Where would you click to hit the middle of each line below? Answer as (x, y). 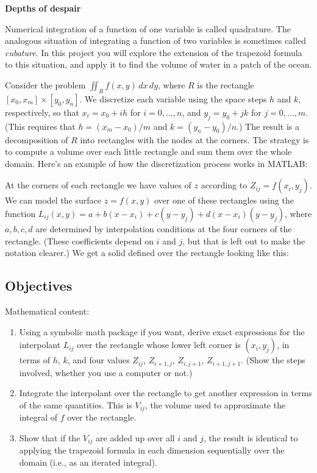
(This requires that (40, 126)
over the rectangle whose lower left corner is (159, 345)
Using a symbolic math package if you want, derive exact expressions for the (162, 331)
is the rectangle (226, 84)
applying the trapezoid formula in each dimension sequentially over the (152, 450)
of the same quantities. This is (76, 404)
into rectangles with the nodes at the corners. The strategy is (194, 139)
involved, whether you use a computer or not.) (106, 372)
